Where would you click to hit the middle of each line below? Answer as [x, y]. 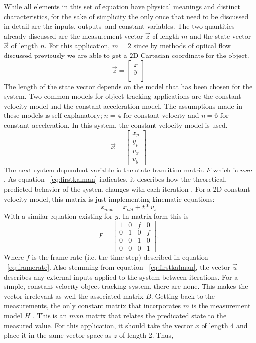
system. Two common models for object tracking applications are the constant [123, 96]
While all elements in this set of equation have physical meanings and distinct [122, 6]
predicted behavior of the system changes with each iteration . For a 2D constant [127, 189]
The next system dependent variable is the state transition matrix [104, 169]
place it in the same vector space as [58, 335]
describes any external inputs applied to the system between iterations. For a [121, 276]
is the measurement [221, 306]
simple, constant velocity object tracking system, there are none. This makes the [126, 286]
